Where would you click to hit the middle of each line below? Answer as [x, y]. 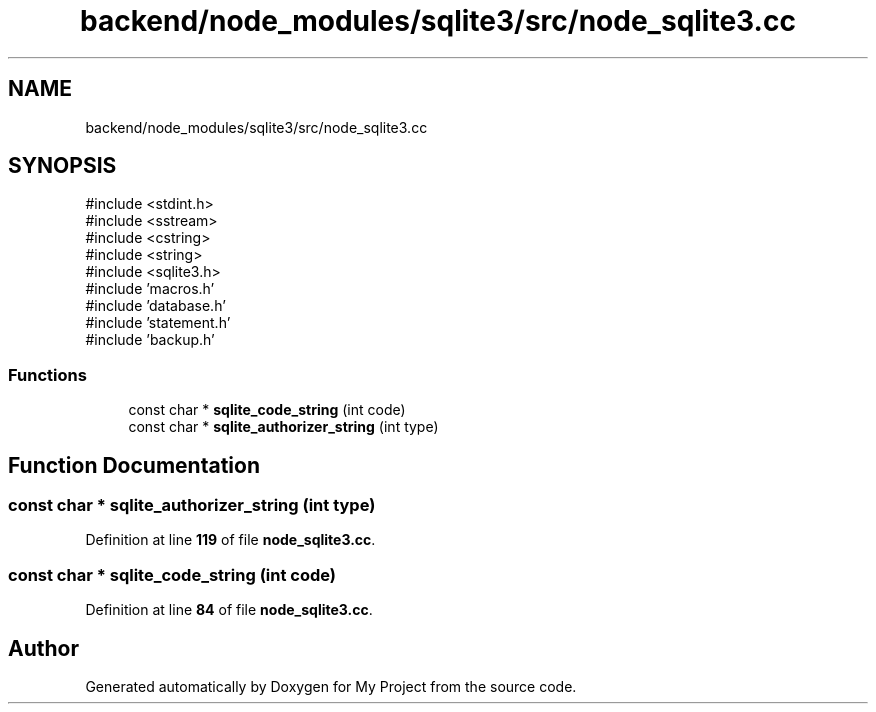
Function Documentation [134, 465]
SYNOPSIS [62, 166]
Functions [47, 374]
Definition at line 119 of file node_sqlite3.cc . [230, 540]
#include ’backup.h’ [150, 340]
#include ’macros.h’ [150, 289]
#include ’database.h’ [155, 306]
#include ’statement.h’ [158, 323]
